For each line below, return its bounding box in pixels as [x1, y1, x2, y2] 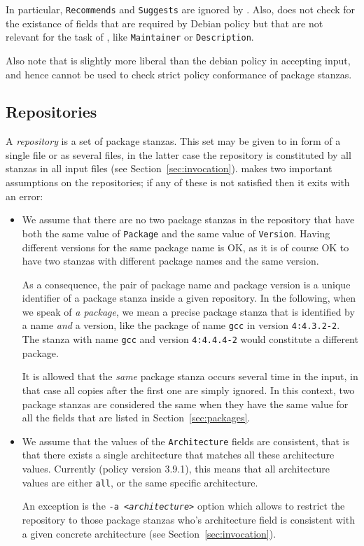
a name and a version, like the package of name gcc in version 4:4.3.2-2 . [22, 318, 340, 332]
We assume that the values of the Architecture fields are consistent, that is [22, 433, 349, 448]
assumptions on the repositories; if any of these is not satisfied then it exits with [6, 175, 350, 190]
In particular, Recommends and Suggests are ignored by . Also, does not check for [6, 2, 356, 16]
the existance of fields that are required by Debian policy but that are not [6, 15, 323, 30]
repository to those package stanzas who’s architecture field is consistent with [22, 512, 355, 526]
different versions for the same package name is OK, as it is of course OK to [22, 239, 349, 254]
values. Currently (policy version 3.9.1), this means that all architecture [22, 461, 330, 476]
